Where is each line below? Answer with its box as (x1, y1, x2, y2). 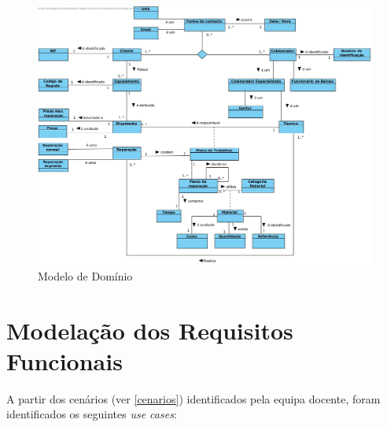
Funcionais (6, 344, 123, 377)
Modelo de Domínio (38, 267, 133, 284)
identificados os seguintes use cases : (6, 406, 177, 422)
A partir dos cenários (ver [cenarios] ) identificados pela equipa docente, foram (6, 390, 381, 407)
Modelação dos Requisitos (6, 314, 293, 346)
